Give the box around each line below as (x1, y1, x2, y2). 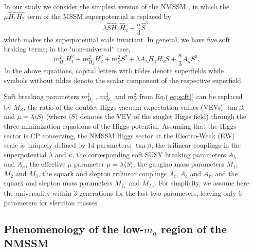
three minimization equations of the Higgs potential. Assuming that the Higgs (4, 120, 236, 131)
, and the (211, 168, 238, 178)
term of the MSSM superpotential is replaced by (27, 11, 171, 21)
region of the (161, 221, 227, 236)
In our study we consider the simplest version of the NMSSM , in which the (4, 1, 230, 11)
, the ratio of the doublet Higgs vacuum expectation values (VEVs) (23, 101, 223, 112)
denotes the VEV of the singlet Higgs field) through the (80, 111, 246, 121)
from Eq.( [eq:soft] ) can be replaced (139, 91, 243, 101)
